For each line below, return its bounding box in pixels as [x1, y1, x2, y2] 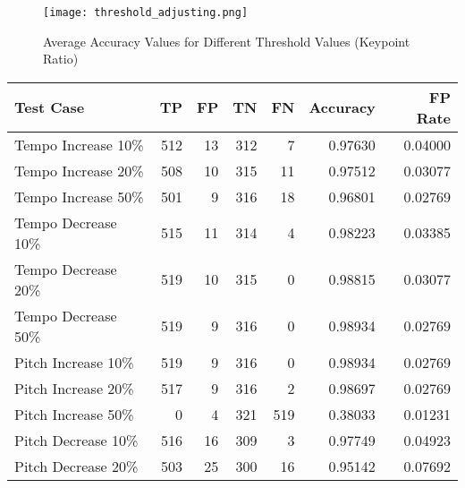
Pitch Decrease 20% [14, 455, 139, 476]
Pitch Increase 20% [14, 377, 134, 398]
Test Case [14, 97, 85, 118]
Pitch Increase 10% [14, 351, 134, 372]
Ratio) [43, 49, 79, 68]
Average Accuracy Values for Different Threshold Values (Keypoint [43, 31, 410, 50]
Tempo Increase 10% [14, 133, 144, 155]
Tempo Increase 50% [14, 185, 144, 207]
